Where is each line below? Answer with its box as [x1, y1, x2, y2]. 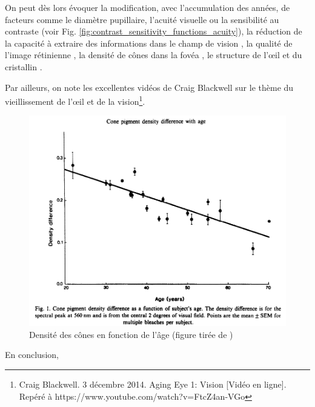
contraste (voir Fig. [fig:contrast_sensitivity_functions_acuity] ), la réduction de [5, 25, 302, 38]
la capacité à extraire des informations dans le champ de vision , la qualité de [5, 36, 293, 49]
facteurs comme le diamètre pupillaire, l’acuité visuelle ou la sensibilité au [5, 13, 279, 25]
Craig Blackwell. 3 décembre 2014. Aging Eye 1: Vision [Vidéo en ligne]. [19, 377, 287, 390]
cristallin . [5, 60, 42, 73]
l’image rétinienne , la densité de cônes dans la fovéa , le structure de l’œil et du [5, 48, 302, 61]
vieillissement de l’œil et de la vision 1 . [5, 93, 145, 107]
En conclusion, [5, 348, 59, 361]
